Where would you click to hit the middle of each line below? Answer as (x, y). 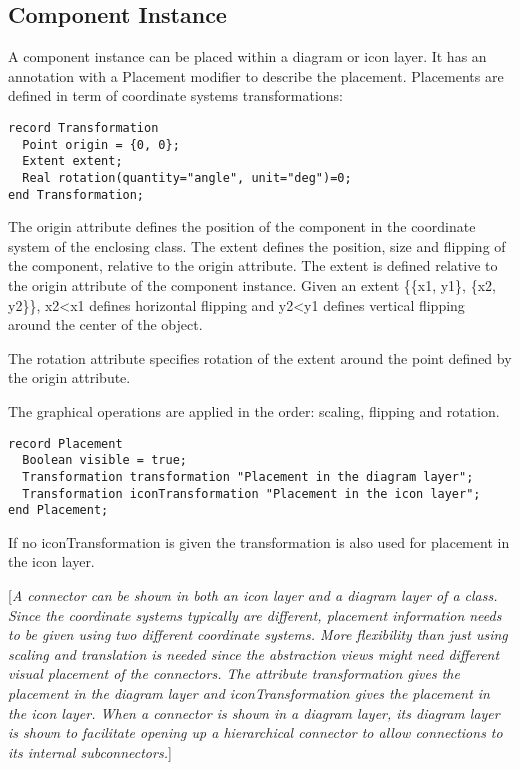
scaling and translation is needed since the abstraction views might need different (254, 653)
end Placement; (58, 510)
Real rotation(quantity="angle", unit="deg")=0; (187, 177)
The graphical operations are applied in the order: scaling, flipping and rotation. (254, 411)
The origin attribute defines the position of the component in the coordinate (242, 226)
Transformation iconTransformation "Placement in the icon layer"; (251, 493)
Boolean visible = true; (104, 460)
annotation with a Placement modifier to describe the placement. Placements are (256, 75)
